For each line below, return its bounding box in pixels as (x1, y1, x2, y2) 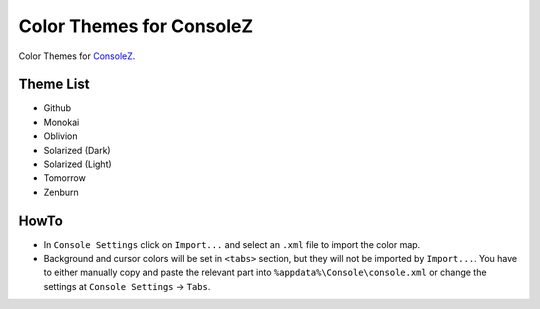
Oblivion (43, 130, 78, 142)
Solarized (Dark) (43, 144, 111, 156)
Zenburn (43, 186, 79, 198)
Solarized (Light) (43, 158, 112, 170)
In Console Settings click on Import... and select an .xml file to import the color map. (43, 238, 421, 250)
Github (43, 102, 72, 114)
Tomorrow (43, 172, 87, 184)
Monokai (43, 116, 80, 128)
